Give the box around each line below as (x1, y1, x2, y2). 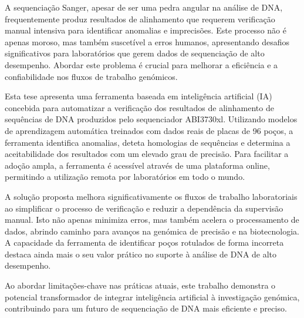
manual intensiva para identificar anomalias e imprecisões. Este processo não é (5, 24, 286, 36)
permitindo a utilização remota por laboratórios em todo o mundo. (5, 170, 245, 183)
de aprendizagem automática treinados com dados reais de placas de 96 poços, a (5, 124, 293, 136)
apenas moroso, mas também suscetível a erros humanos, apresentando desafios (5, 35, 290, 48)
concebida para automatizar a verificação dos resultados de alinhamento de (5, 101, 274, 113)
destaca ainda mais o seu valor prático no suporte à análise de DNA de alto (5, 247, 277, 260)
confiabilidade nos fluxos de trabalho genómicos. (5, 70, 178, 82)
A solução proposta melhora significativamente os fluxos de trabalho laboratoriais (5, 190, 298, 202)
